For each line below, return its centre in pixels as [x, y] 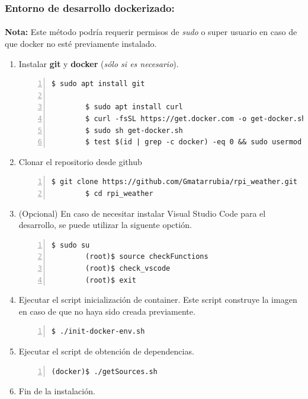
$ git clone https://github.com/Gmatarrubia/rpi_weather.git [174, 182]
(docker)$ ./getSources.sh [104, 371]
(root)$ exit [111, 280]
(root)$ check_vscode [128, 268]
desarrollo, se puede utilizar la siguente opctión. [105, 225]
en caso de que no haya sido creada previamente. [107, 311]
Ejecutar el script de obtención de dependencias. [106, 351]
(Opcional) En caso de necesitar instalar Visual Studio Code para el [142, 213]
